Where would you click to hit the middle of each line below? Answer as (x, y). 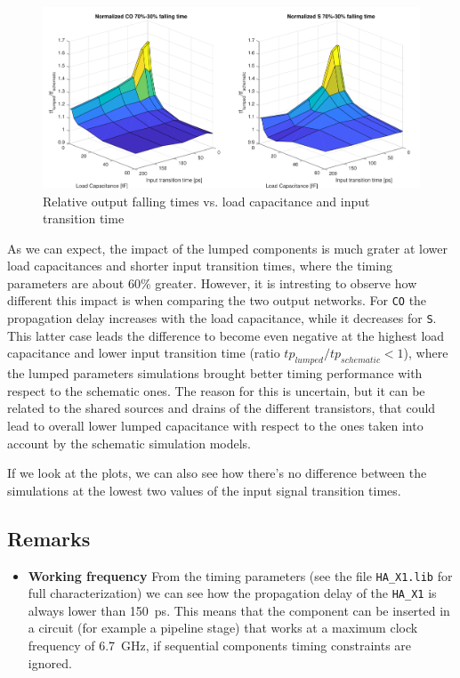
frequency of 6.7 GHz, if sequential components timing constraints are (220, 646)
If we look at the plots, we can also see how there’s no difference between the (217, 473)
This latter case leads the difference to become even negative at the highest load (226, 335)
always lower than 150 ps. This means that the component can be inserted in (239, 610)
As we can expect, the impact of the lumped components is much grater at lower (227, 248)
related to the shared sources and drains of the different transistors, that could (222, 408)
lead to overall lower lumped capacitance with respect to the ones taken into (215, 425)
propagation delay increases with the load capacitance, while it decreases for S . (222, 318)
